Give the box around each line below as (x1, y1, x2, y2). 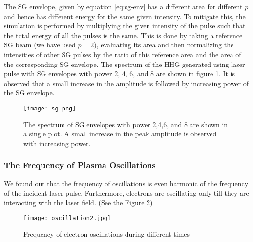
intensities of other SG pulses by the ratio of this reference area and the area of (4, 49, 241, 59)
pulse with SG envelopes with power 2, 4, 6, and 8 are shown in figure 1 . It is (4, 68, 235, 79)
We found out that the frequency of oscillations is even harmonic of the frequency (4, 178, 249, 188)
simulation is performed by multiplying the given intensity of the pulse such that (4, 21, 246, 31)
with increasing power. (23, 138, 91, 148)
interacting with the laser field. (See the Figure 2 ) (4, 197, 153, 207)
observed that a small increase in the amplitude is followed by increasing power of (4, 78, 249, 88)
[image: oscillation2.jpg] (23, 215, 111, 222)
